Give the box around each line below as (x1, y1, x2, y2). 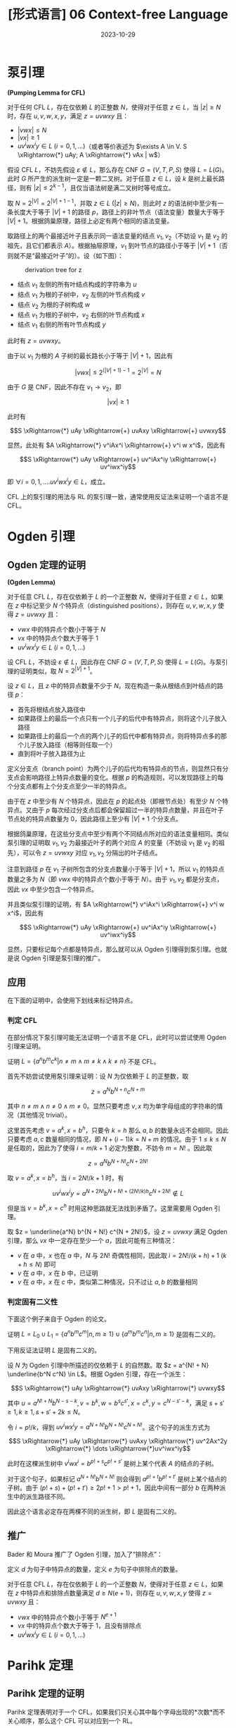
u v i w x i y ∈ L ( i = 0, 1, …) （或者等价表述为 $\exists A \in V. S (17, 140, 188, 150)
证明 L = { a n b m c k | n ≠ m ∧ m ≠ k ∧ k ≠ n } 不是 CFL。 (7, 1055, 160, 1065)
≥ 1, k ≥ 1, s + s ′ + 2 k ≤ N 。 (7, 1407, 84, 1416)
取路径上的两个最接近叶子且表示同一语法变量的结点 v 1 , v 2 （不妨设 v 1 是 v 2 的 (7, 231, 228, 242)
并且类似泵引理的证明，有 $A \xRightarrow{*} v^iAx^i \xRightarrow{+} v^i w (7, 900, 225, 908)
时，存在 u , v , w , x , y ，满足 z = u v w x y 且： (7, 111, 129, 120)
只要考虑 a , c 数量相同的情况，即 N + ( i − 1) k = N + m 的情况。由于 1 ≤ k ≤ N (7, 1134, 226, 1143)
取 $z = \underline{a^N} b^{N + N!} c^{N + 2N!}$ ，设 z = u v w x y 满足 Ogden (7, 1227, 228, 1236)
